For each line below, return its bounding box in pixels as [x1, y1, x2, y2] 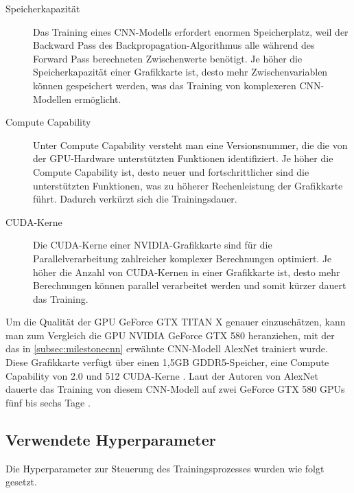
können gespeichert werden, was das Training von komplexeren [33, 78, 296, 92]
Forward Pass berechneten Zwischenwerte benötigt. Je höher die [33, 51, 303, 65]
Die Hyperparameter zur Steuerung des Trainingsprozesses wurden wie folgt [5, 461, 324, 475]
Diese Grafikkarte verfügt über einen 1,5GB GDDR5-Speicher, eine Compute [5, 355, 329, 369]
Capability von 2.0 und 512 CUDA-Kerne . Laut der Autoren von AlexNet [5, 368, 318, 382]
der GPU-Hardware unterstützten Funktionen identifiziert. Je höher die [33, 151, 333, 165]
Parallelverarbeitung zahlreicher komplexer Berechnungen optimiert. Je [33, 251, 332, 265]
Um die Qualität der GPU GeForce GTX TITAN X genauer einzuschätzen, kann [5, 314, 346, 329]
